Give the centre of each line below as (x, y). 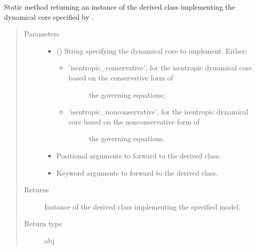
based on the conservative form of (121, 77)
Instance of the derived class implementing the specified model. (142, 206)
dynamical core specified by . (49, 16)
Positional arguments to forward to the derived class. (139, 155)
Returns (36, 190)
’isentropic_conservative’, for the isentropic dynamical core (160, 68)
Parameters (42, 34)
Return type (43, 223)
